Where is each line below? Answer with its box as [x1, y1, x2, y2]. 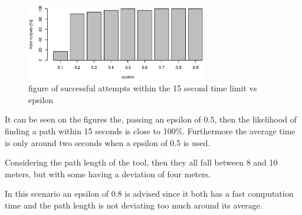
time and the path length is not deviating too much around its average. [5, 199, 262, 211]
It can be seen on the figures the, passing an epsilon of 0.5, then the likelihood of [5, 113, 297, 125]
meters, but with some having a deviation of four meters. [5, 167, 211, 180]
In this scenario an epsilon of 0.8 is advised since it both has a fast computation [5, 187, 294, 200]
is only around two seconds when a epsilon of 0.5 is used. [5, 136, 211, 148]
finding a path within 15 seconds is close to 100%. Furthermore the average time [5, 125, 296, 137]
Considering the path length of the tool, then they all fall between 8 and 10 [5, 156, 278, 168]
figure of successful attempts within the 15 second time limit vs [28, 82, 257, 94]
